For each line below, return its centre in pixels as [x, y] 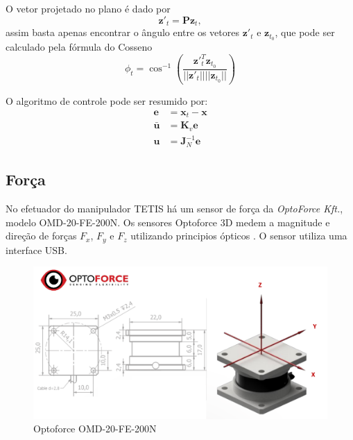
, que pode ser [305, 32]
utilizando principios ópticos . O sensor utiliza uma [239, 236]
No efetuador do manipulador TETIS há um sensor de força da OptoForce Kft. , [174, 209]
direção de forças [41, 236]
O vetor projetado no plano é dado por [88, 8]
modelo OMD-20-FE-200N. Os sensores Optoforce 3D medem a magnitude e [168, 222]
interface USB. [36, 249]
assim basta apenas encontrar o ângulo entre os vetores [122, 32]
